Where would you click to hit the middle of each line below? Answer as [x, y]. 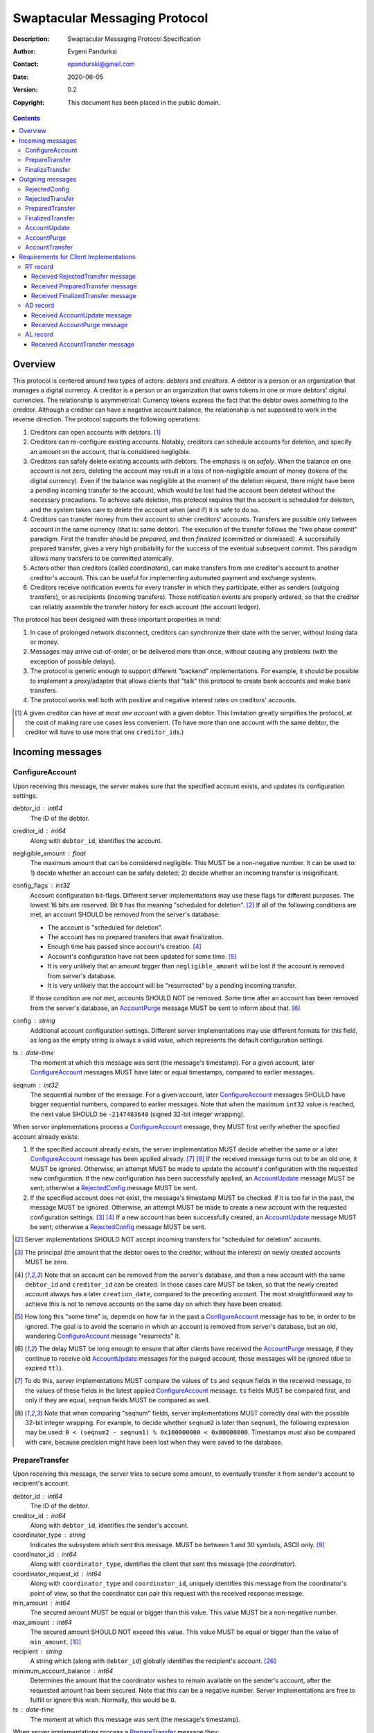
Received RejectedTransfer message [84, 277]
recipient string [37, 1651]
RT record [39, 266]
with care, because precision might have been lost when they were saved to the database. [154, 1442]
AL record [39, 334]
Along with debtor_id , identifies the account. [96, 841]
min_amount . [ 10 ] [56, 1641]
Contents [27, 118]
